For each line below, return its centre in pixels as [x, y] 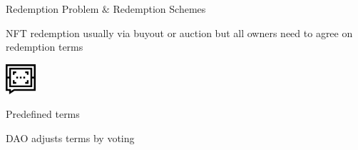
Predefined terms [43, 114]
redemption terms [45, 47]
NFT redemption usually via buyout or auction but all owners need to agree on [179, 32]
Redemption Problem [52, 9]
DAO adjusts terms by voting [70, 137]
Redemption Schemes [159, 9]
